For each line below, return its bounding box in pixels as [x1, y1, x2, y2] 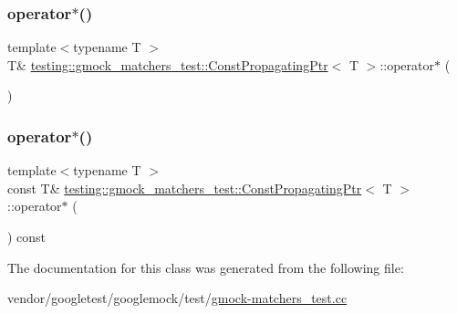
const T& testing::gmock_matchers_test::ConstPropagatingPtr [7, 178, 362, 197]
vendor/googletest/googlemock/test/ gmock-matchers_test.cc [7, 288, 348, 308]
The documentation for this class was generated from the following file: [7, 257, 404, 277]
